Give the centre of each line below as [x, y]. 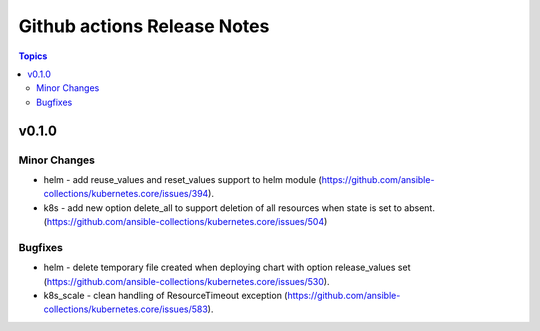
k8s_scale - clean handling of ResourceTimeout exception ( [165, 295]
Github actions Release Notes [144, 26]
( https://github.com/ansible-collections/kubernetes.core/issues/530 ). [186, 281]
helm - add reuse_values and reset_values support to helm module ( [182, 179]
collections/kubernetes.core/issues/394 [126, 194]
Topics [33, 56]
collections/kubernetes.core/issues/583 [126, 309]
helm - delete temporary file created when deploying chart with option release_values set [227, 267]
